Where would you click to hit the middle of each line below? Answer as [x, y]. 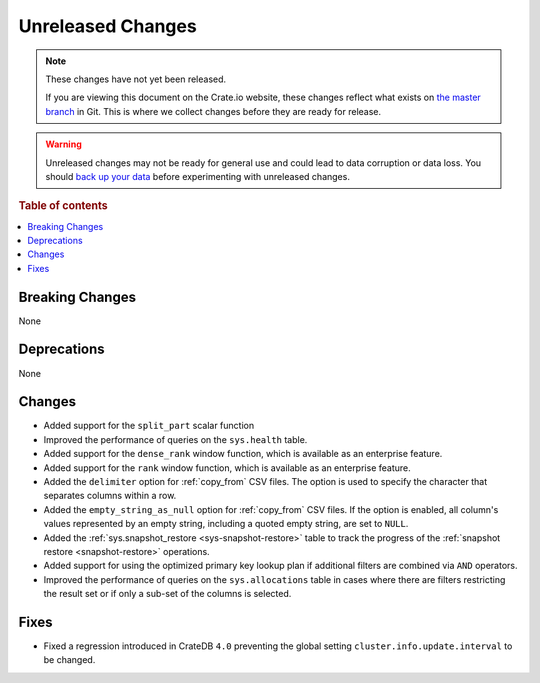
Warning [63, 144]
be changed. [69, 660]
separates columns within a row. [110, 496]
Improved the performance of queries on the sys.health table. [175, 439]
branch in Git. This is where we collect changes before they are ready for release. [213, 111]
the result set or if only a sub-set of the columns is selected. [167, 594]
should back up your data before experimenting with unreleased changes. [197, 176]
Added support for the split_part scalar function [149, 426]
